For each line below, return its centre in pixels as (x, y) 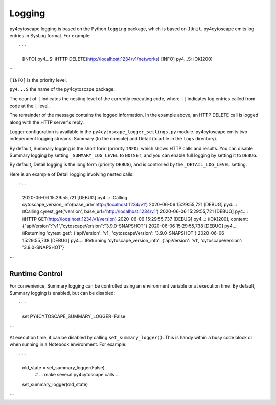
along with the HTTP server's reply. (47, 122)
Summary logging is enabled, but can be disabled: (62, 293)
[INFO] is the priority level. (38, 80)
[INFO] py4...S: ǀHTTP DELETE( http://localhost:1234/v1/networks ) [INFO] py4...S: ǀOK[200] (118, 59)
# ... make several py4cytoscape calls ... (77, 375)
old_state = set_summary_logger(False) (63, 367)
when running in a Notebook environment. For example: (68, 344)
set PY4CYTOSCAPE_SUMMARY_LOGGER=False (74, 316)
